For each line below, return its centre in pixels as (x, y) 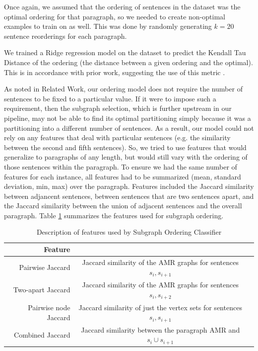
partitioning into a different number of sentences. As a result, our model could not (129, 128)
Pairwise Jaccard (45, 267)
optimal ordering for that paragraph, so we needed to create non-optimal (115, 16)
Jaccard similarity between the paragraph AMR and (161, 329)
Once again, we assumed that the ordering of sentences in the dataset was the (122, 6)
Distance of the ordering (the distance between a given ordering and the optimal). (129, 62)
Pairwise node (49, 307)
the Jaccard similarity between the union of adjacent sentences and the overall (123, 206)
